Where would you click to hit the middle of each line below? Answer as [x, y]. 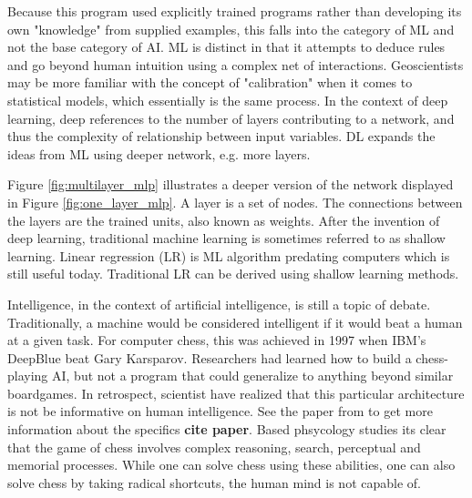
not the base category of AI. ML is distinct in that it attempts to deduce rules [226, 47]
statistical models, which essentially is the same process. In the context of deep [228, 100]
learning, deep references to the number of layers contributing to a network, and [231, 118]
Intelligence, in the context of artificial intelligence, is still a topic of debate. [219, 304]
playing [28, 376]
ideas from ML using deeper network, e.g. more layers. [159, 153]
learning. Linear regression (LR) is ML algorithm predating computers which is [229, 255]
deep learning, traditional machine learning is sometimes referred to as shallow [226, 238]
